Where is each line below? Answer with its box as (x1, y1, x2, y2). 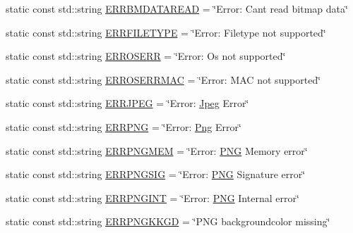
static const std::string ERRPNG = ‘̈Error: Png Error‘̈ (6, 119, 241, 134)
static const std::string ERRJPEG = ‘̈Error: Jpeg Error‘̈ (6, 96, 249, 111)
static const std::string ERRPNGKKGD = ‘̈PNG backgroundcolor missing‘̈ (6, 214, 330, 229)
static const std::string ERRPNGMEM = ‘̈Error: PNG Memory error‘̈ (6, 143, 308, 158)
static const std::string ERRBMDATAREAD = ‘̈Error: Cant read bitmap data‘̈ (6, 1, 348, 15)
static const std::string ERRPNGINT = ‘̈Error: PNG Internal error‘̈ (6, 190, 299, 205)
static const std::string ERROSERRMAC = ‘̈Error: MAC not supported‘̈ (6, 72, 321, 87)
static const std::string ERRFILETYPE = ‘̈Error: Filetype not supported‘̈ (6, 25, 326, 39)
